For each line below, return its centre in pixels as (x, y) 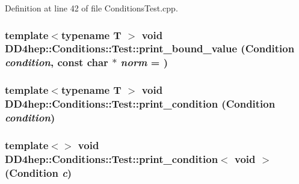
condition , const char (57, 62)
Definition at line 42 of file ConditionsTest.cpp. (91, 8)
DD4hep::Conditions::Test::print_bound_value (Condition (150, 48)
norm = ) (144, 62)
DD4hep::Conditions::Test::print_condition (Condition (140, 104)
